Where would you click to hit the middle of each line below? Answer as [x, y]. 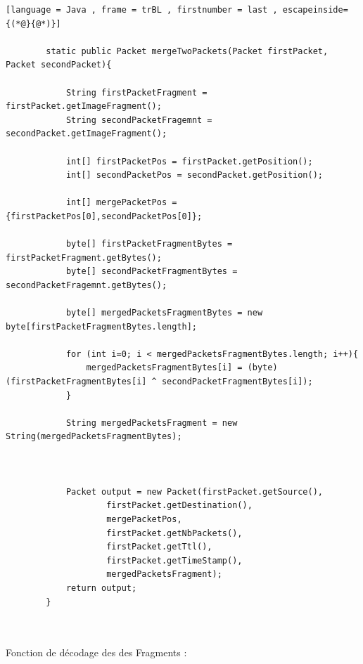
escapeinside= [315, 10]
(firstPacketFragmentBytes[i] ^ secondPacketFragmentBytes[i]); [159, 382]
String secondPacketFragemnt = [139, 120]
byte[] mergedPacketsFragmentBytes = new [164, 313]
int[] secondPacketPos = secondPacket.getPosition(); [195, 175]
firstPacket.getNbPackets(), [174, 533]
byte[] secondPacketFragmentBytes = [152, 272]
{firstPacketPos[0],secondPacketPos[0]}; [104, 216]
